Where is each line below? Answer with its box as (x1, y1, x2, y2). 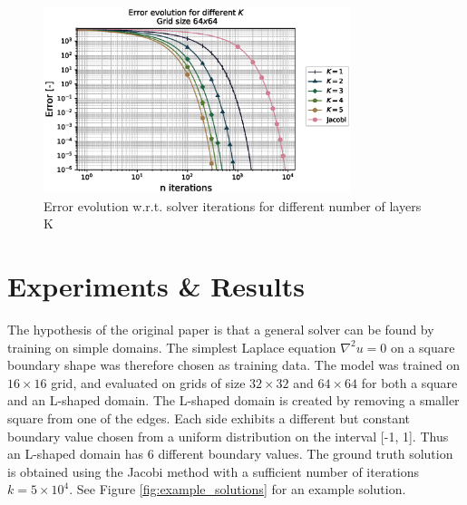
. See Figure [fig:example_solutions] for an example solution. (69, 480, 406, 499)
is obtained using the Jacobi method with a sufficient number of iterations (7, 461, 420, 481)
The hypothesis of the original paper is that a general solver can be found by (7, 319, 434, 338)
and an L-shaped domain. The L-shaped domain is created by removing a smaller (7, 391, 460, 410)
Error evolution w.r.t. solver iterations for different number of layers (44, 196, 422, 215)
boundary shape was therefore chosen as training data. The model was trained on (7, 355, 461, 374)
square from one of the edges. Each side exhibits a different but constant (7, 408, 411, 427)
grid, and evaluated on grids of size (51, 373, 246, 392)
